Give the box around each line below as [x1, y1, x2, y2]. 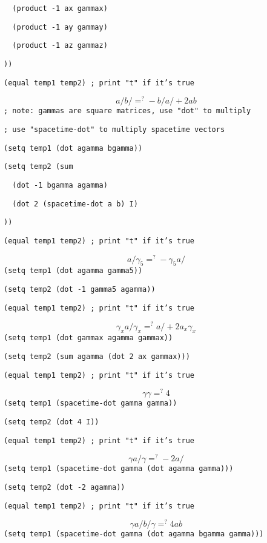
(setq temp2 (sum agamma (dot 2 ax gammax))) [4, 352, 190, 361]
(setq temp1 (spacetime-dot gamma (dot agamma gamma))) [4, 464, 234, 473]
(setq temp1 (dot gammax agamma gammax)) [4, 334, 173, 343]
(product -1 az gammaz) [12, 41, 108, 50]
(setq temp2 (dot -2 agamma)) [4, 483, 125, 492]
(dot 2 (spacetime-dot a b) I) [12, 199, 138, 208]
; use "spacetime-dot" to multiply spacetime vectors [4, 125, 225, 134]
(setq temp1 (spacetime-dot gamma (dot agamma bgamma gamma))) [4, 530, 264, 539]
